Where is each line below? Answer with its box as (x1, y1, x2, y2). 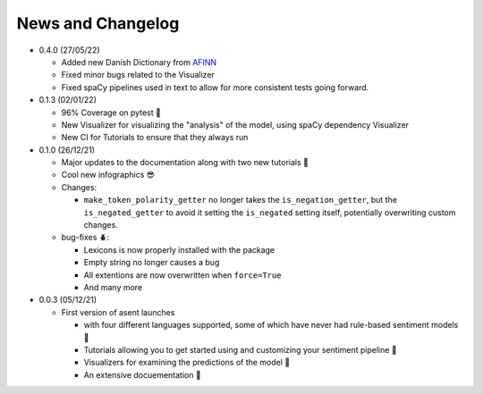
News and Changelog (16, 13, 180, 33)
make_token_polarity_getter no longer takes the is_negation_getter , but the (83, 195, 398, 205)
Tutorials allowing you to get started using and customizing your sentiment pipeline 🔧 (83, 344, 397, 355)
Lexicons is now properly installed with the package (83, 244, 275, 255)
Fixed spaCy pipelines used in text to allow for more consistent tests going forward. (61, 81, 369, 93)
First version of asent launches (61, 306, 175, 317)
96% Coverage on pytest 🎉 (61, 107, 161, 118)
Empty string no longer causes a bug (83, 257, 220, 268)
